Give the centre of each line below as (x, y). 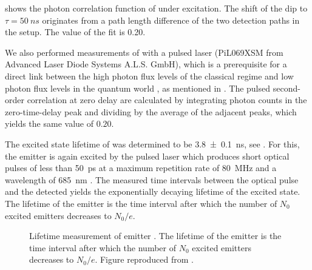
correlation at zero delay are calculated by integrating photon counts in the (167, 100)
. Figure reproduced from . (144, 259)
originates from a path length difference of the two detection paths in (171, 20)
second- (287, 88)
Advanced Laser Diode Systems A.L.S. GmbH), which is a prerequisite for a (146, 64)
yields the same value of (49, 123)
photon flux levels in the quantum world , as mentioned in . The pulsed (138, 88)
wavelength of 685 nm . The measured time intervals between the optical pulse (152, 179)
